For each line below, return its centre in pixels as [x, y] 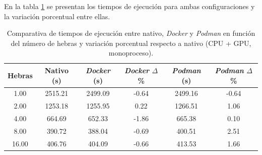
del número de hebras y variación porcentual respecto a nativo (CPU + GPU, [131, 43]
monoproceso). [131, 53]
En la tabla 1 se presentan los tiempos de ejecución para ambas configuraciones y [129, 6]
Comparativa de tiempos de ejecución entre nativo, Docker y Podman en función [131, 33]
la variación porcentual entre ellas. [57, 16]
